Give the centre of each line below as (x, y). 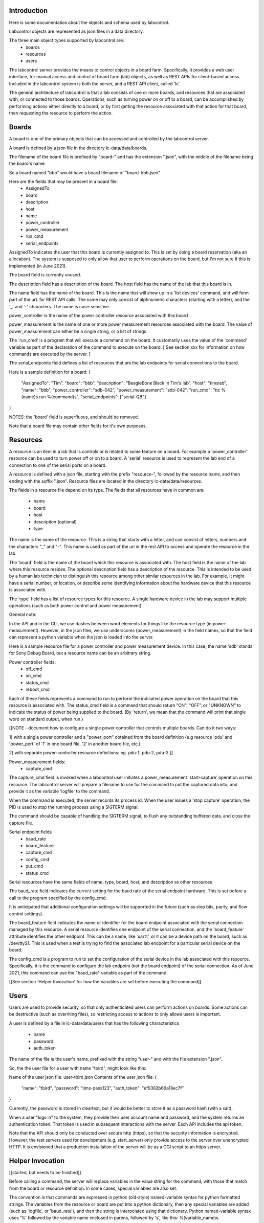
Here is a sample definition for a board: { (50, 372)
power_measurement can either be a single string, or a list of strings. (78, 331)
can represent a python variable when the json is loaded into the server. (81, 637)
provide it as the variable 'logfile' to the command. (60, 791)
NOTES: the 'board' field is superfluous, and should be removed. (74, 417)
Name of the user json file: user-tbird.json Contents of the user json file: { (83, 1077)
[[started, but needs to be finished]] (45, 1173)
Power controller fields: (33, 662)
